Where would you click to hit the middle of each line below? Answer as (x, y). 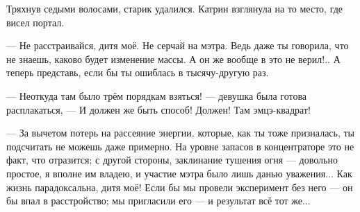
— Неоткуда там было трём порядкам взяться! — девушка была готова (157, 95)
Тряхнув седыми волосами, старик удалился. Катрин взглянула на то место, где (175, 8)
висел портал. (35, 22)
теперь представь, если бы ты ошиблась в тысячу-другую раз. (138, 72)
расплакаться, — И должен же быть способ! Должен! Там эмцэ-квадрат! (158, 109)
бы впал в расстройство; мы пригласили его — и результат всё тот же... (158, 201)
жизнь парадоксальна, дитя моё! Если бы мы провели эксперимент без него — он (180, 187)
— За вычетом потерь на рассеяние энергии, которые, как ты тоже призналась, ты (181, 133)
